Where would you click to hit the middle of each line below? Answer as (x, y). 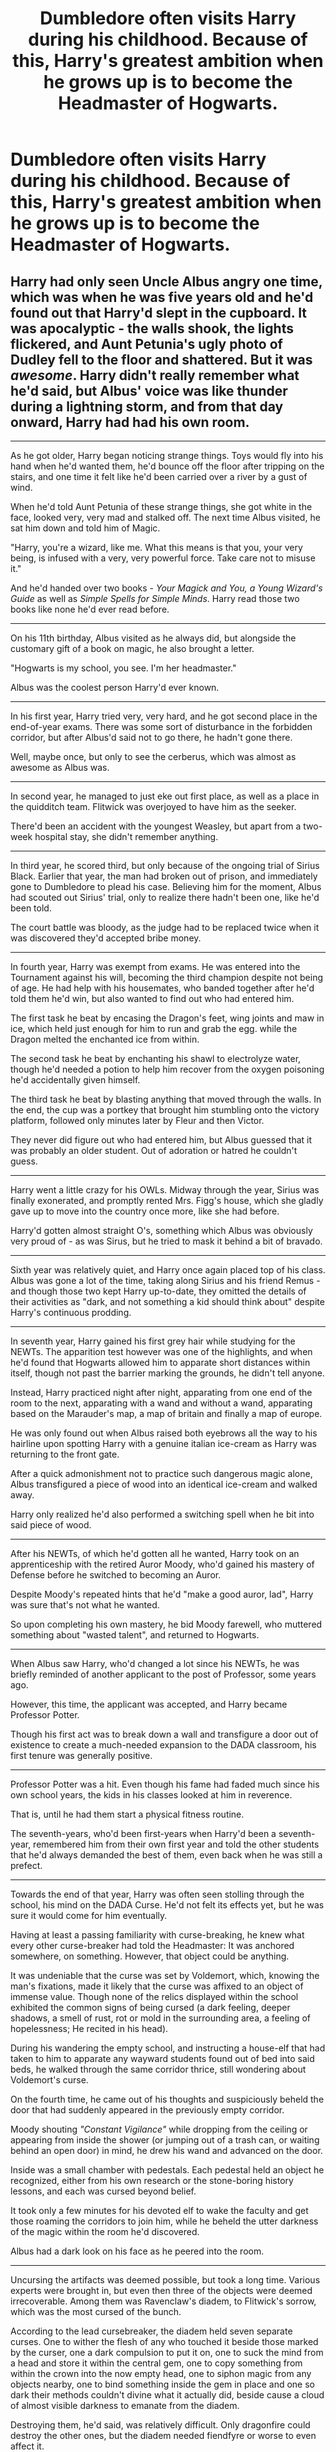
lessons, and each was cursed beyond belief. (103, 2191)
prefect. (26, 1865)
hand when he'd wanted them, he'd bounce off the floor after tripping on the (167, 466)
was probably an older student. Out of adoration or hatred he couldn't (154, 1150)
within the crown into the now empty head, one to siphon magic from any (161, 2373)
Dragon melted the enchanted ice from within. (105, 1039)
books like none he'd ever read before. (90, 609)
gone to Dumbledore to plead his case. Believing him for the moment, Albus (166, 886)
